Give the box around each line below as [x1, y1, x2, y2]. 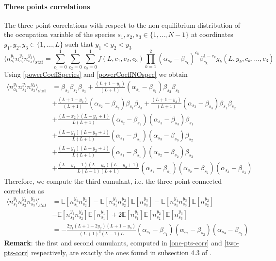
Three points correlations [4, 1, 90, 11]
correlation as [4, 185, 44, 195]
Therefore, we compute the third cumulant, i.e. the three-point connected [4, 175, 222, 186]
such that [65, 38, 93, 49]
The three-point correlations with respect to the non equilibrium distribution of [4, 19, 241, 30]
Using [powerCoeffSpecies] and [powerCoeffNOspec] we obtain [4, 69, 188, 79]
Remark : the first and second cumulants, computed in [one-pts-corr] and [4, 238, 222, 248]
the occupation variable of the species [4, 29, 115, 39]
